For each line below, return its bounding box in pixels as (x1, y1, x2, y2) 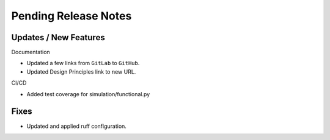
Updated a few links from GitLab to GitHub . (26, 60, 140, 67)
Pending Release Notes (11, 9, 132, 23)
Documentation (11, 49, 50, 56)
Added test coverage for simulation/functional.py (26, 90, 150, 97)
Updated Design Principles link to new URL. (26, 68, 136, 75)
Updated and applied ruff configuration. (26, 122, 127, 130)
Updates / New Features (11, 32, 105, 43)
